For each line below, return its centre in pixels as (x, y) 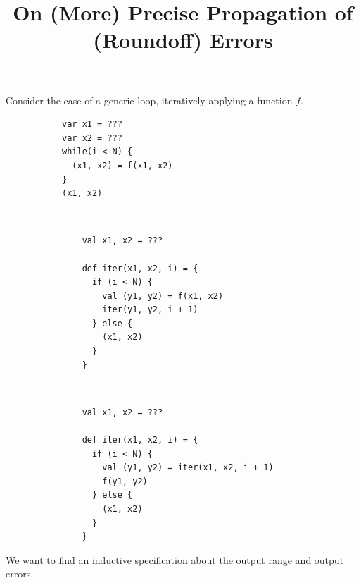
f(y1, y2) (125, 481)
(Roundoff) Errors (183, 40)
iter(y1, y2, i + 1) (150, 310)
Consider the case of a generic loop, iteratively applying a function (149, 100)
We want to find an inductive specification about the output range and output (175, 559)
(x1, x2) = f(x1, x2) (122, 165)
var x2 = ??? (92, 138)
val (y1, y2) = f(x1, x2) (163, 296)
